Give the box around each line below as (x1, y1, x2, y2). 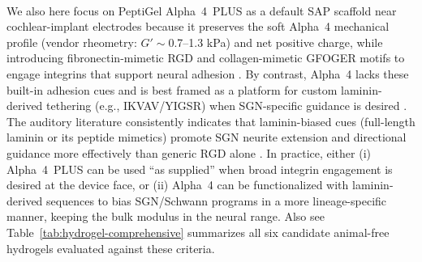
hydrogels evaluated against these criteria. (6, 239, 215, 256)
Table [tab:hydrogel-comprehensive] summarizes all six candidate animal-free (6, 223, 390, 240)
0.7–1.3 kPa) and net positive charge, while (168, 33, 383, 50)
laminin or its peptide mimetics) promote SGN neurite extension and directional (6, 129, 407, 146)
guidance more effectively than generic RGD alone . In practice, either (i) (6, 145, 371, 161)
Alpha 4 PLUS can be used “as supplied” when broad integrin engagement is (6, 160, 393, 177)
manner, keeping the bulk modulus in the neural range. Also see (6, 208, 325, 225)
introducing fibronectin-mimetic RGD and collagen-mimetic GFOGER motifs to (6, 49, 405, 66)
